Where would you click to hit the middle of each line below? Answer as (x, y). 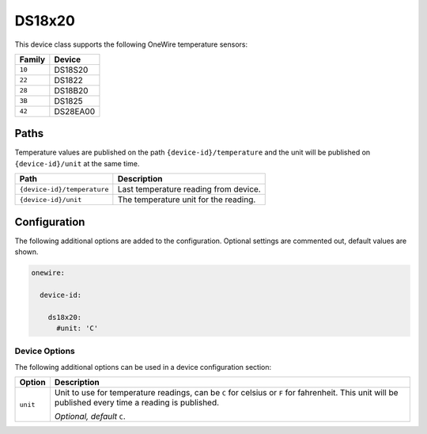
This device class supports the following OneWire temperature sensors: (131, 44)
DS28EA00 (74, 111)
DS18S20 (71, 70)
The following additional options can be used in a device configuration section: (143, 367)
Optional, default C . (90, 417)
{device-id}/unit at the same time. (77, 163)
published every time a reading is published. (137, 402)
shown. (26, 252)
